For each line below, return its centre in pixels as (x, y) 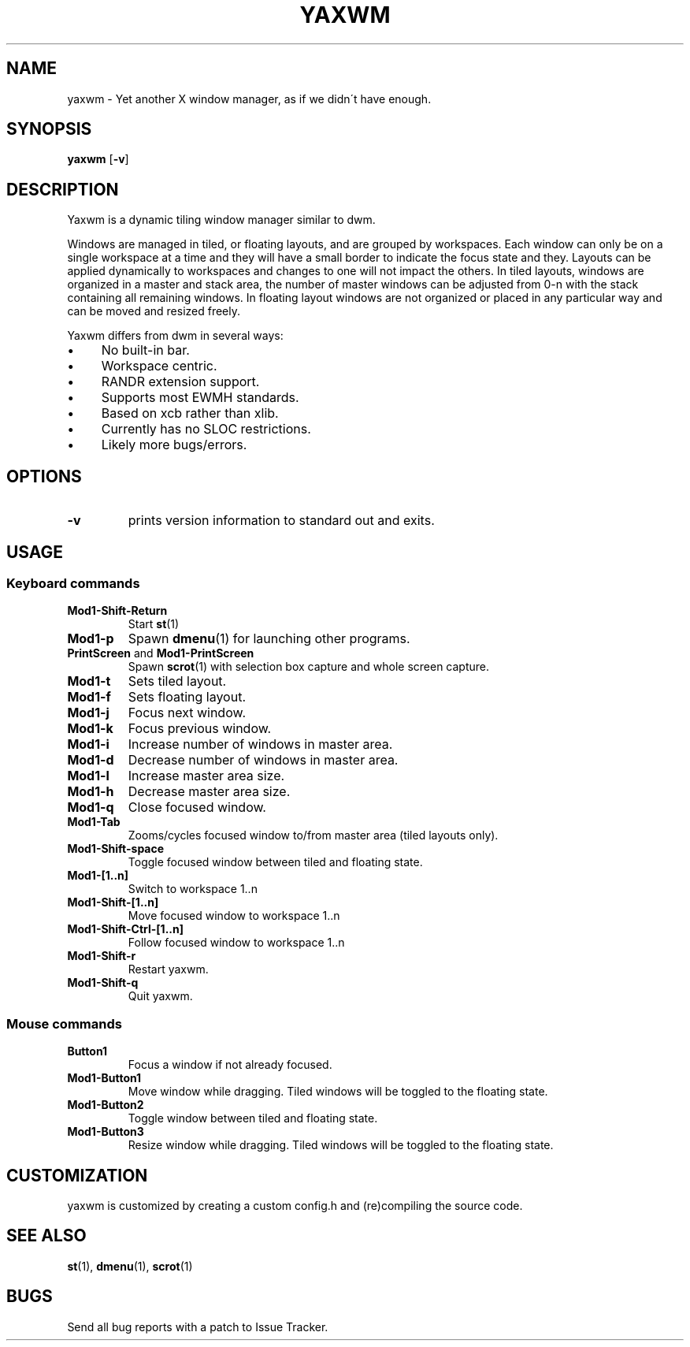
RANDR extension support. (180, 382)
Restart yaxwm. (168, 969)
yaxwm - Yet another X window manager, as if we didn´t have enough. (249, 99)
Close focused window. (197, 807)
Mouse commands (64, 1023)
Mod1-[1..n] (98, 876)
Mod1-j (88, 713)
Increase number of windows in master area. (260, 744)
